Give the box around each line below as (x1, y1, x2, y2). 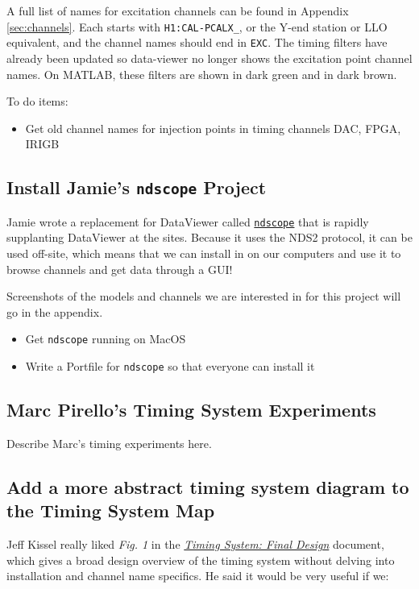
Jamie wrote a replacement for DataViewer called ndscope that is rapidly (6, 213, 369, 230)
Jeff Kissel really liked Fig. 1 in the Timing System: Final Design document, (6, 535, 384, 552)
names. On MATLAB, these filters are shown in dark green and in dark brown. (6, 65, 397, 82)
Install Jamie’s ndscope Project (6, 175, 267, 200)
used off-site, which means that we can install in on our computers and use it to (6, 244, 401, 261)
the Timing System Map (6, 498, 215, 523)
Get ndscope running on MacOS (25, 330, 186, 347)
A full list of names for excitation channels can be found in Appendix (6, 2, 349, 19)
